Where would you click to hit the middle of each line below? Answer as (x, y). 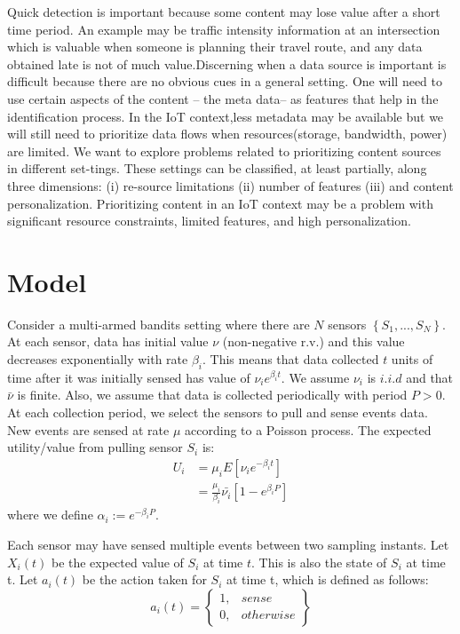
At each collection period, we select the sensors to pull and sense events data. (218, 412)
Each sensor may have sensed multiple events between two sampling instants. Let (228, 544)
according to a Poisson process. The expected (308, 429)
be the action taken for (144, 579)
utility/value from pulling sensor (95, 447)
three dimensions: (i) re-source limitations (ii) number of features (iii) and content (230, 185)
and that (430, 377)
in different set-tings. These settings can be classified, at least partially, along (217, 168)
